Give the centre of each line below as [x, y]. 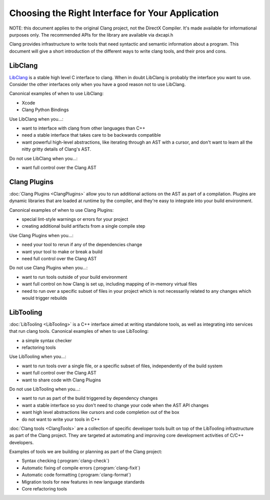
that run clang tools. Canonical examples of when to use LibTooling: [79, 331]
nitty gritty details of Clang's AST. [56, 149]
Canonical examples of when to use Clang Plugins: [61, 210]
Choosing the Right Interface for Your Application [114, 13]
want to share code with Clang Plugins [61, 380]
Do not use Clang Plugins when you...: [48, 268]
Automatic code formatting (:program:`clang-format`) [76, 475]
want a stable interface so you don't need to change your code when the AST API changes [115, 405]
